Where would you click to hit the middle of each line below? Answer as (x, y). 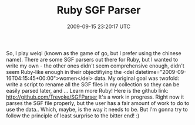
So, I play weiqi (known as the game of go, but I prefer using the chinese (94, 53)
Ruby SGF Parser (99, 10)
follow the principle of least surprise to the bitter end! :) (73, 116)
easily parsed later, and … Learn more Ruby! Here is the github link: (87, 90)
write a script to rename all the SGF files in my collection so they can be (93, 84)
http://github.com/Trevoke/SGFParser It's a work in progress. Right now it (95, 97)
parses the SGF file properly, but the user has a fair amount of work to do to (98, 103)
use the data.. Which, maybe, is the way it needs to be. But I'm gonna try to (97, 109)
